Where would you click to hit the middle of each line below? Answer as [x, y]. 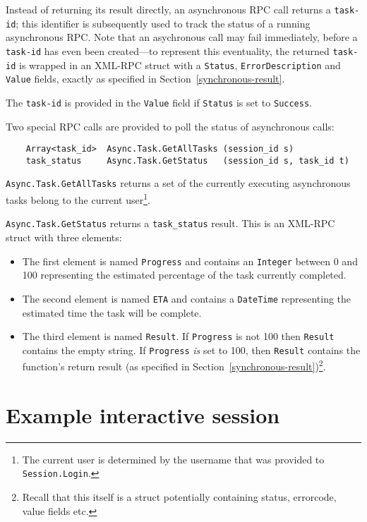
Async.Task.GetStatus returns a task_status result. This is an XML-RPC [170, 223]
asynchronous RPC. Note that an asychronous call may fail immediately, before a [182, 37]
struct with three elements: [64, 237]
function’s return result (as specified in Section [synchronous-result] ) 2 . [174, 365]
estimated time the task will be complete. [112, 312]
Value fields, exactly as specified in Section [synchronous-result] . [145, 79]
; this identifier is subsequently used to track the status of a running [163, 23]
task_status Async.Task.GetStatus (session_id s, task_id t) [187, 160]
